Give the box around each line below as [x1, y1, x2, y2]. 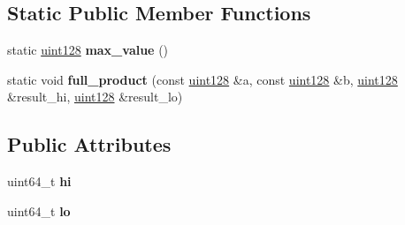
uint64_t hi [7, 172, 72, 191]
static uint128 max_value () [7, 41, 169, 59]
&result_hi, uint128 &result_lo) [7, 87, 183, 106]
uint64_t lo [7, 201, 71, 220]
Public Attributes [7, 131, 172, 158]
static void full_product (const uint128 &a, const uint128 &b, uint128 [7, 70, 398, 88]
